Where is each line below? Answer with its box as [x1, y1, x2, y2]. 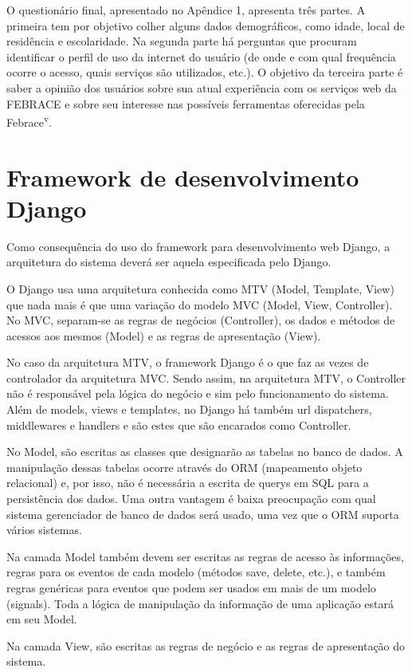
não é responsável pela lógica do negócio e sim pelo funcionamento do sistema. [6, 385, 389, 402]
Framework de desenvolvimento [6, 160, 359, 193]
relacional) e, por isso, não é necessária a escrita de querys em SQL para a [6, 474, 369, 491]
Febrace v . [6, 112, 52, 130]
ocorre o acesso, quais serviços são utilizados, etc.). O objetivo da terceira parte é [6, 64, 403, 81]
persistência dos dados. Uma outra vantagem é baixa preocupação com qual [6, 490, 376, 507]
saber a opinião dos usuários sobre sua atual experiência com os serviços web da [6, 79, 397, 96]
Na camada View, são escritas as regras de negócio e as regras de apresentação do [6, 637, 406, 654]
